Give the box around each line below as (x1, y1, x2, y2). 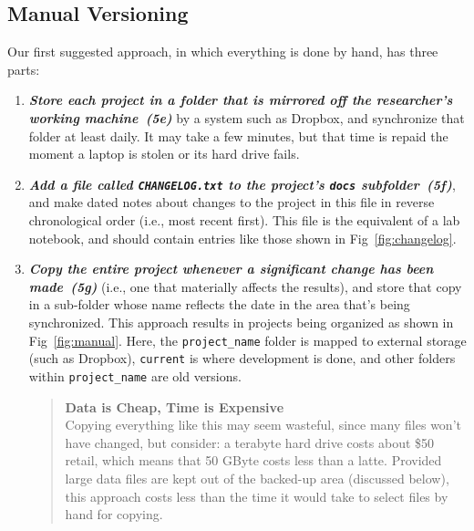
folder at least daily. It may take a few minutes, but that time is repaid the (28, 126, 448, 145)
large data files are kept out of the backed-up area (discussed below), (65, 468, 449, 487)
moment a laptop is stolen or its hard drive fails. (28, 144, 300, 163)
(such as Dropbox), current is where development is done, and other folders (28, 349, 456, 368)
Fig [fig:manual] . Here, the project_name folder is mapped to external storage (28, 330, 467, 349)
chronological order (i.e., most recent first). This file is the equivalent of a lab (28, 211, 460, 230)
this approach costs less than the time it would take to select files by (65, 486, 448, 505)
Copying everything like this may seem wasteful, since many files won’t (65, 415, 461, 434)
